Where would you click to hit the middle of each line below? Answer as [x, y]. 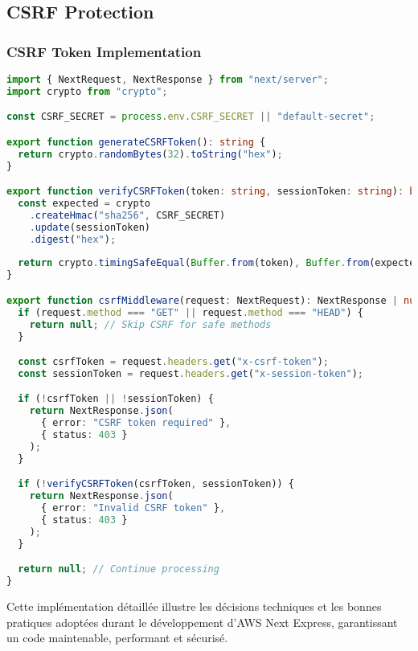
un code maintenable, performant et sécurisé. [117, 638]
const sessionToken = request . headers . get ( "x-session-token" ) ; [191, 373]
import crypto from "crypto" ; [87, 91]
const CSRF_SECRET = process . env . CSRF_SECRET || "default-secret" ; [191, 117]
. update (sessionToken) [90, 227]
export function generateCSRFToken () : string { [136, 142]
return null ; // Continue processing [119, 569]
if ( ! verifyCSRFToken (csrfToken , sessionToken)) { [156, 484]
